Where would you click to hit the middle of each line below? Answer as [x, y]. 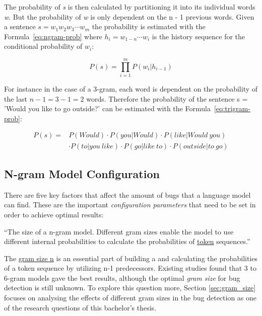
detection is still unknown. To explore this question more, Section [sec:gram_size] [130, 288]
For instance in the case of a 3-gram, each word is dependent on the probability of [131, 89]
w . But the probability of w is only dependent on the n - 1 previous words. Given [129, 16]
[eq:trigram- [232, 108]
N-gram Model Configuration [82, 173]
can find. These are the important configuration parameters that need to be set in [130, 205]
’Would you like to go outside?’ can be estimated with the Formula [107, 108]
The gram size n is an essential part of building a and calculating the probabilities [131, 258]
